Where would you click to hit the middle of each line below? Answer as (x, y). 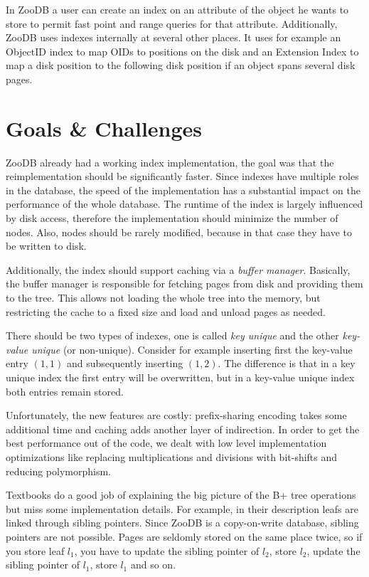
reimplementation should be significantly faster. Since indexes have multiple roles (182, 176)
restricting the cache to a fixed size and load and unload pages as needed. (166, 311)
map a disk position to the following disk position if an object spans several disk (181, 65)
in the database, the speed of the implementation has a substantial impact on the (183, 190)
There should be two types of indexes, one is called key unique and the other (172, 335)
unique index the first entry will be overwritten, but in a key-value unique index (180, 377)
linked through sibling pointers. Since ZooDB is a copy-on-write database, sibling (182, 523)
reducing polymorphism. (58, 471)
